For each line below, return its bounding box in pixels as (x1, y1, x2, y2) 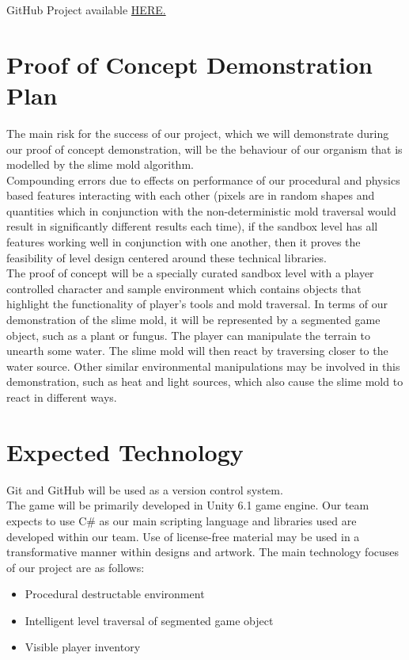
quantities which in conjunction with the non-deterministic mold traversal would (6, 202, 396, 219)
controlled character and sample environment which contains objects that (6, 280, 362, 296)
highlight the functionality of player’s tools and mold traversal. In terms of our (6, 296, 388, 312)
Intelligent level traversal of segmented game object (25, 612, 274, 628)
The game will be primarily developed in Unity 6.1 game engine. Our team (6, 497, 369, 513)
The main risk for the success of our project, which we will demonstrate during (6, 124, 389, 141)
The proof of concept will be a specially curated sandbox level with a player (6, 265, 374, 281)
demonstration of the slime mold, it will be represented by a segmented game (6, 311, 381, 328)
